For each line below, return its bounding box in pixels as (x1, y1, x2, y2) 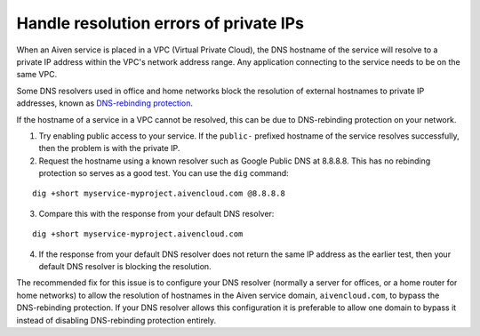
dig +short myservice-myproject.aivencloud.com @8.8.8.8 (32, 188, 286, 199)
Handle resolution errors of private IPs (16, 13, 304, 33)
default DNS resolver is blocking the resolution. (38, 261, 212, 272)
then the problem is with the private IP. (38, 143, 180, 154)
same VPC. (16, 69, 58, 80)
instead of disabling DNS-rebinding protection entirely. (16, 315, 217, 325)
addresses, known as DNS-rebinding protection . (16, 98, 194, 108)
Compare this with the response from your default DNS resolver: (38, 208, 275, 219)
